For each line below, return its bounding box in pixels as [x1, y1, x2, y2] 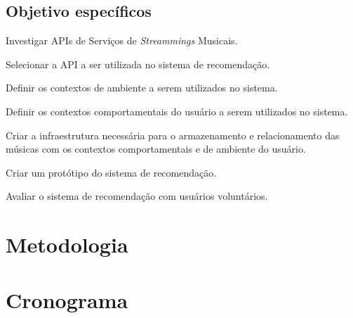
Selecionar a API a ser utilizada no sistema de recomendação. [6, 56, 270, 71]
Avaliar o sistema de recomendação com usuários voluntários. [6, 189, 268, 203]
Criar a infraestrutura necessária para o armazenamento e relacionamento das [6, 127, 340, 142]
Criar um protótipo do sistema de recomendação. [6, 165, 217, 179]
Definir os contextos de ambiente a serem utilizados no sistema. [6, 80, 278, 95]
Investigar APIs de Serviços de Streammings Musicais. [6, 33, 238, 48]
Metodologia [6, 230, 128, 259]
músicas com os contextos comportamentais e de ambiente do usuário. [6, 141, 306, 156]
